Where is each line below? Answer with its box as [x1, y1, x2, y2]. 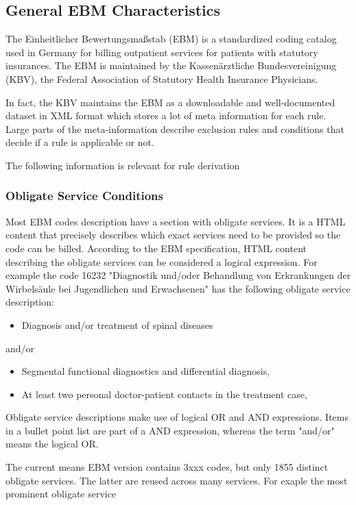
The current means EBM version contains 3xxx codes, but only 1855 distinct [5, 460, 329, 474]
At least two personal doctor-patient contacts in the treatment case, [21, 386, 307, 401]
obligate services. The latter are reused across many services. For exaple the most [5, 473, 348, 487]
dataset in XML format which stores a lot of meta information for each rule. [5, 108, 327, 123]
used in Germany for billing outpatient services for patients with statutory [5, 45, 318, 59]
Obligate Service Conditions [5, 187, 163, 204]
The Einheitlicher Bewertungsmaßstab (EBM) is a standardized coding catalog [5, 32, 337, 46]
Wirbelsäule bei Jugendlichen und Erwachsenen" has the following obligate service [5, 281, 351, 295]
